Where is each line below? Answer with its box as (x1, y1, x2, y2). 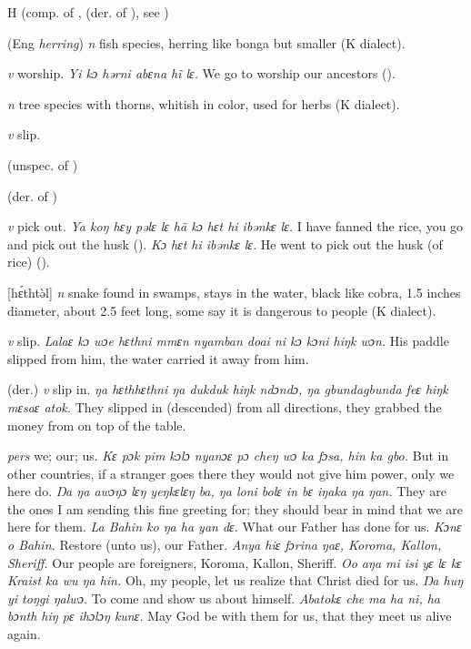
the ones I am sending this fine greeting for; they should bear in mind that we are (7, 499, 463, 518)
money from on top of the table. (7, 415, 186, 434)
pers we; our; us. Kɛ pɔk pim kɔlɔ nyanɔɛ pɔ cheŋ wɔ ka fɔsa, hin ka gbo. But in (7, 446, 449, 465)
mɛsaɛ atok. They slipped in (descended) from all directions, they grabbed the (7, 397, 442, 416)
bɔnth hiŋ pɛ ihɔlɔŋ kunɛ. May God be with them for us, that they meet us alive (7, 606, 452, 625)
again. (7, 624, 41, 644)
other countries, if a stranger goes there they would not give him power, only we (7, 463, 455, 482)
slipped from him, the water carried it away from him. (7, 349, 309, 368)
